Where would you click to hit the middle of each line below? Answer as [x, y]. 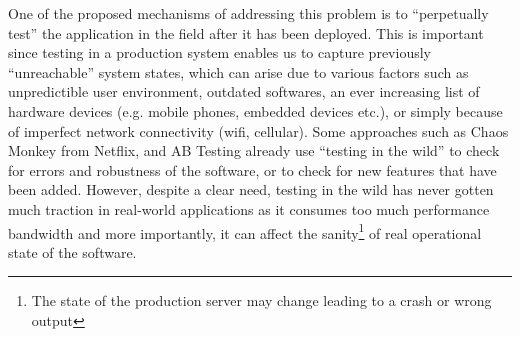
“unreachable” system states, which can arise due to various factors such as [238, 71]
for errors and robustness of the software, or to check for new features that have [252, 169]
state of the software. [72, 251]
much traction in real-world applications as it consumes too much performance [249, 208]
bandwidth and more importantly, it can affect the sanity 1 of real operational [245, 231]
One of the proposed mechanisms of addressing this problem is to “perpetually [248, 13]
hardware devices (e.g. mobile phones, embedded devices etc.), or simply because [255, 110]
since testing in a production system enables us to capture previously [219, 52]
